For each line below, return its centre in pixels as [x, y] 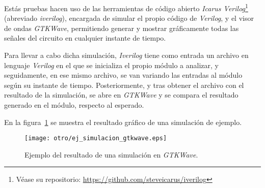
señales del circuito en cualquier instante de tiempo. [85, 38]
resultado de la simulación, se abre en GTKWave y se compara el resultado [121, 95]
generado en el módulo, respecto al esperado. [74, 105]
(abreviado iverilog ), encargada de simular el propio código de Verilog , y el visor [129, 18]
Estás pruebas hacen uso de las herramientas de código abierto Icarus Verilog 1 [126, 7]
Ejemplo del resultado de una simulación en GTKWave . [111, 154]
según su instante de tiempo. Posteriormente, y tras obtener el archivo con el [124, 85]
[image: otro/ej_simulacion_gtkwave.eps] [96, 138]
